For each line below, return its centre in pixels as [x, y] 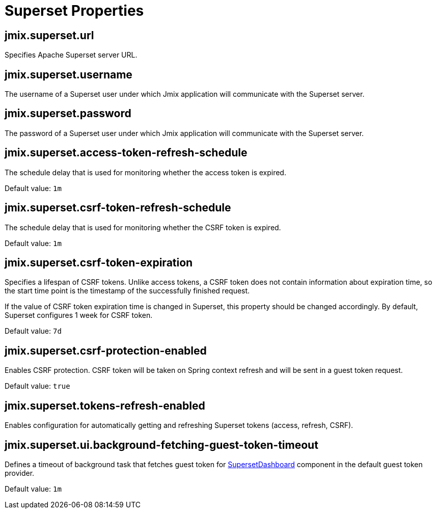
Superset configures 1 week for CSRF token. [79, 315]
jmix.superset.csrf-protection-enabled [106, 350]
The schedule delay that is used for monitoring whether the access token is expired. [145, 172]
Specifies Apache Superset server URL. [71, 55]
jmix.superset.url [49, 35]
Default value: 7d [33, 331]
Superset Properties [74, 11]
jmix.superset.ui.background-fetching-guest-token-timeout [161, 445]
